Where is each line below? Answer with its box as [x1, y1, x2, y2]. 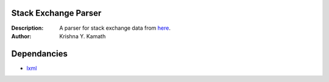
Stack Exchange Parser [11, 8, 102, 18]
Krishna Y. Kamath [59, 32, 106, 39]
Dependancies [11, 49, 68, 59]
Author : [11, 32, 32, 39]
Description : [11, 24, 44, 32]
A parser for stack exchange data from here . [59, 24, 171, 32]
